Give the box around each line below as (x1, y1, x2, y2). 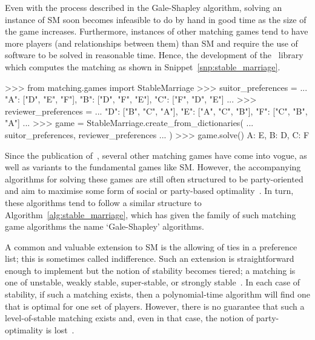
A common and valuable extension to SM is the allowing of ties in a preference (5, 240, 297, 253)
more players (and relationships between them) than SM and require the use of (5, 36, 298, 49)
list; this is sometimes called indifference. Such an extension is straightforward (5, 252, 294, 265)
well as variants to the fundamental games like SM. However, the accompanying (5, 161, 301, 173)
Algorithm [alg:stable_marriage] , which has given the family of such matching (5, 208, 296, 221)
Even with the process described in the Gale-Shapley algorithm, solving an (5, 1, 282, 13)
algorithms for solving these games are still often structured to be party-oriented (5, 172, 303, 185)
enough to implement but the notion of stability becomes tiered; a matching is (5, 264, 296, 276)
